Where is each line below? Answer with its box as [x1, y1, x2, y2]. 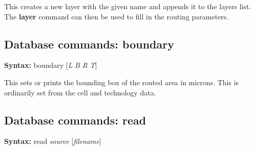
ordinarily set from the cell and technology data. [4, 87, 156, 97]
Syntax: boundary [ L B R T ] [4, 60, 97, 70]
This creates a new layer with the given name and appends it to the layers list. [4, 1, 251, 11]
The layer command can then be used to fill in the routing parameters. [4, 11, 229, 21]
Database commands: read [4, 112, 146, 128]
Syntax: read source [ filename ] [4, 136, 101, 146]
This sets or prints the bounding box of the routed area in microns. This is [4, 77, 239, 87]
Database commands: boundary [4, 36, 174, 52]
